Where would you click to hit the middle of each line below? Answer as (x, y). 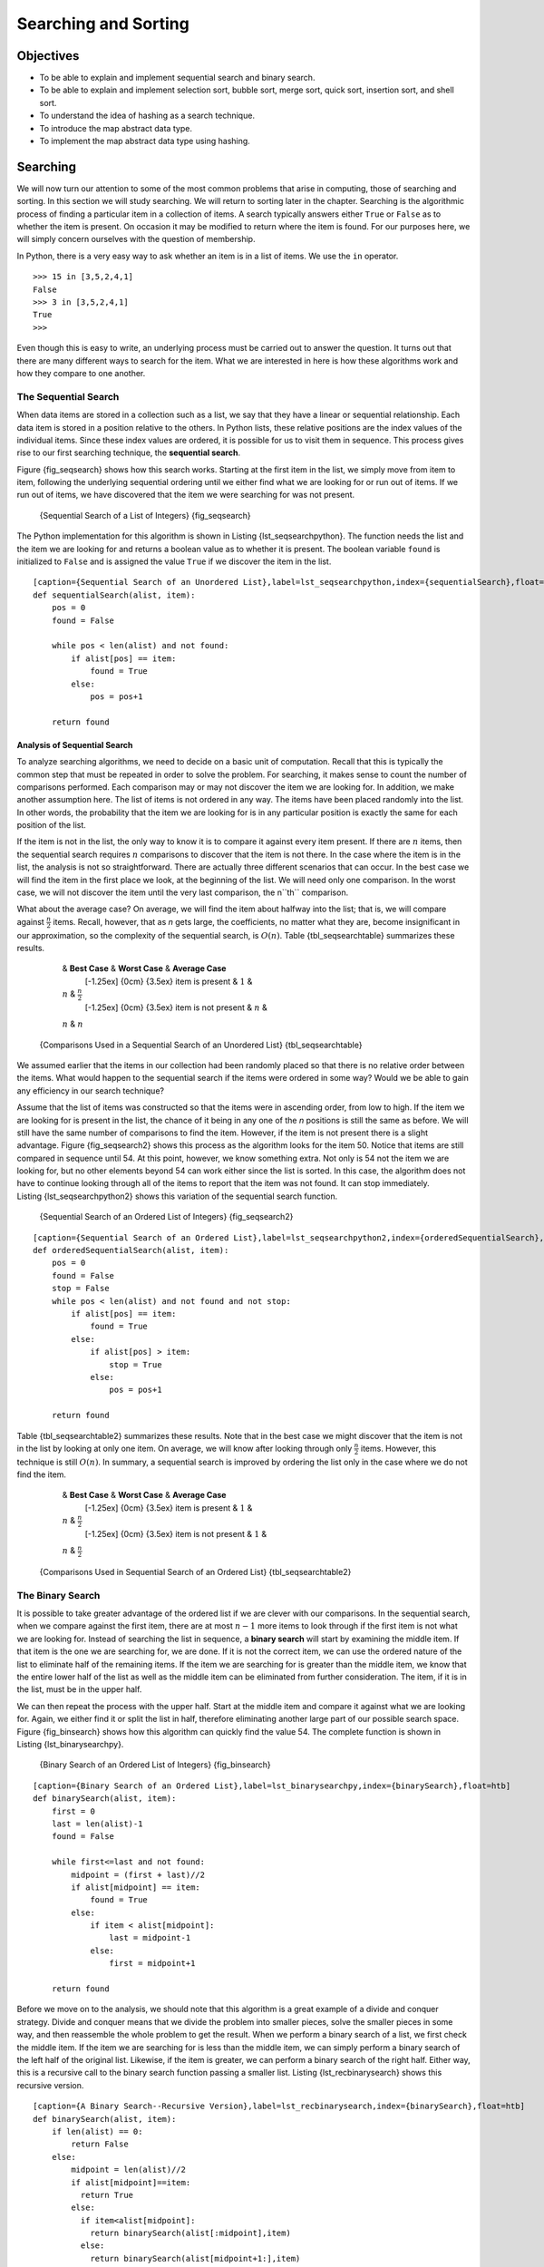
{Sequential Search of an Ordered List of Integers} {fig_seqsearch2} (166, 1217)
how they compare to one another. (81, 373)
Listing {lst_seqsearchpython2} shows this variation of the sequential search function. (177, 1196)
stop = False (80, 1289)
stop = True (136, 1364)
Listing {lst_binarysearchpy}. (70, 1744)
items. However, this (398, 1448)
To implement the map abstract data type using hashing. (145, 141)
